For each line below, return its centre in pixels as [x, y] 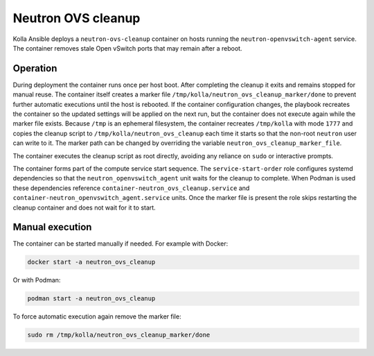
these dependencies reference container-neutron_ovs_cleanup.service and [131, 188]
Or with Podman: [37, 280]
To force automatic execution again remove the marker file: [97, 316]
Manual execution [52, 227]
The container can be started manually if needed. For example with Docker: [121, 244]
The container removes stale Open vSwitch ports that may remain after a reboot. [127, 48]
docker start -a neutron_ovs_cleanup [91, 262]
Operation [35, 68]
